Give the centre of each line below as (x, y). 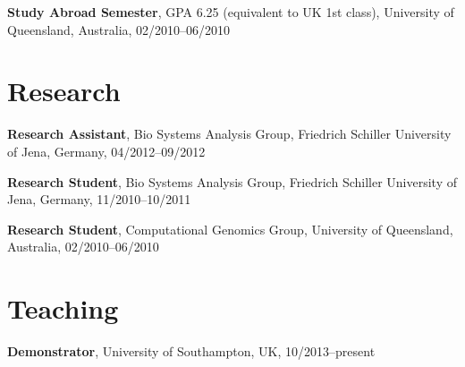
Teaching (63, 308)
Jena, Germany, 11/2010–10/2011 (99, 199)
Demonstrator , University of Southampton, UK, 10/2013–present (191, 351)
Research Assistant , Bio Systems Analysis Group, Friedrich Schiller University (229, 134)
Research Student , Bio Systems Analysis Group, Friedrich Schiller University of (232, 181)
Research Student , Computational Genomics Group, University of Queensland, (230, 229)
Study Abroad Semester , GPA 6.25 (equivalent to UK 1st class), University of (231, 12)
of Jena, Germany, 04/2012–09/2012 (106, 151)
